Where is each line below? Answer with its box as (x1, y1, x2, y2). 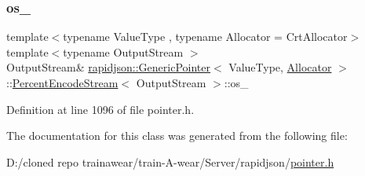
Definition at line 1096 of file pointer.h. (6, 101, 195, 117)
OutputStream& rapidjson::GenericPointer (6, 59, 210, 75)
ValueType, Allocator (228, 59, 332, 75)
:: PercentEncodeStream (6, 75, 119, 90)
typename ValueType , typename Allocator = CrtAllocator (63, 28, 348, 45)
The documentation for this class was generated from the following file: (6, 127, 348, 144)
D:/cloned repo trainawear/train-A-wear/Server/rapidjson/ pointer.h (6, 153, 334, 170)
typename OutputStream (63, 43, 184, 60)
